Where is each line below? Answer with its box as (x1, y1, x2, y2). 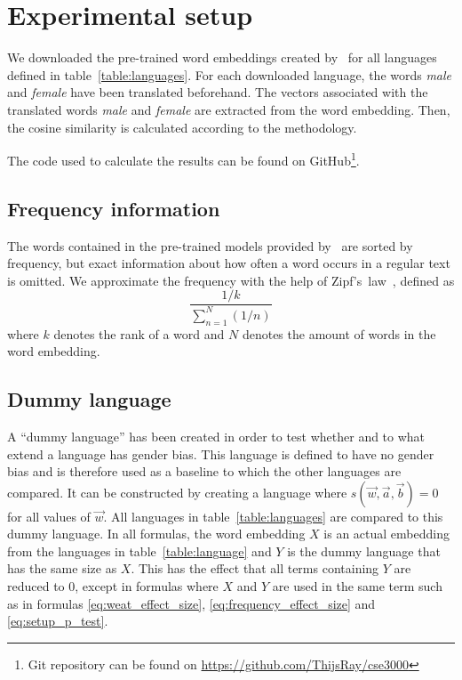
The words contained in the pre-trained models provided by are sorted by (7, 236, 413, 255)
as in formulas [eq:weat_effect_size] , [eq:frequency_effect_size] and (7, 594, 376, 612)
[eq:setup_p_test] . (7, 611, 108, 630)
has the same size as (7, 559, 117, 578)
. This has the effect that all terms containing (131, 559, 379, 578)
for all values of (7, 506, 91, 525)
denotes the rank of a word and (53, 324, 225, 343)
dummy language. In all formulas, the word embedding (7, 524, 306, 543)
